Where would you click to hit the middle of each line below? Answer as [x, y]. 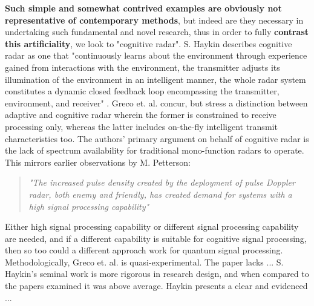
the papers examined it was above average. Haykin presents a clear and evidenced [156, 286]
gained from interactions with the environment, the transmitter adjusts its [142, 67]
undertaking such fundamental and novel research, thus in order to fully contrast [157, 32]
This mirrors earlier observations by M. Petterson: [98, 162]
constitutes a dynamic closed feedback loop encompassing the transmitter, [142, 91]
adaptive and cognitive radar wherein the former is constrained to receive [141, 115]
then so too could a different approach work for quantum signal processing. [144, 250]
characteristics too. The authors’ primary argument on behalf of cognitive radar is [157, 138]
